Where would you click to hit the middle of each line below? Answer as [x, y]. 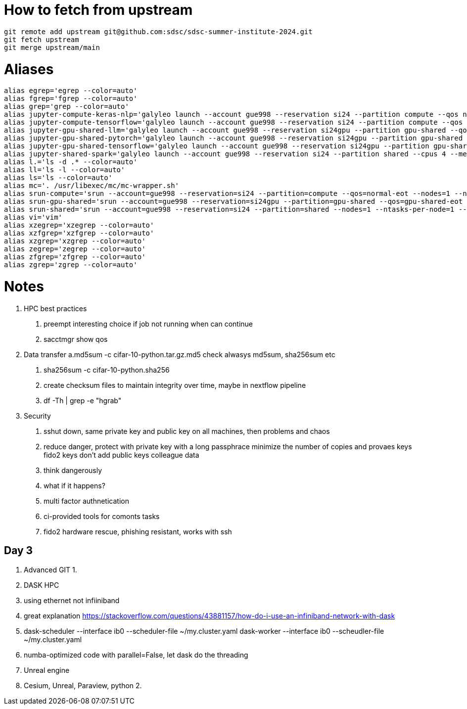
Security [37, 416]
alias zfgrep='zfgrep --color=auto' [75, 257]
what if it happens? [74, 485]
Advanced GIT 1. [50, 569]
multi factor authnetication [86, 501]
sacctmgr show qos [76, 339]
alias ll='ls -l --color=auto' [65, 170]
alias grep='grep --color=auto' [67, 107]
